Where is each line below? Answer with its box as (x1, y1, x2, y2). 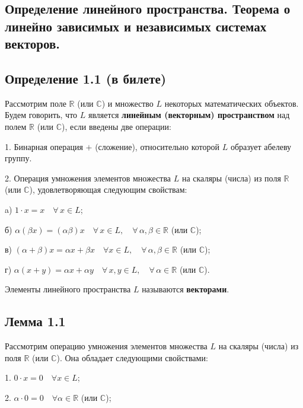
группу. (5, 152, 32, 164)
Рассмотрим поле (5, 97, 66, 109)
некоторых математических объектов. (164, 97, 299, 109)
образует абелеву (230, 140, 292, 152)
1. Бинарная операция (5, 140, 83, 152)
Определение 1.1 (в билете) (5, 69, 167, 87)
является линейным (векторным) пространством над (88, 109, 290, 121)
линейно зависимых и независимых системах (5, 17, 267, 35)
